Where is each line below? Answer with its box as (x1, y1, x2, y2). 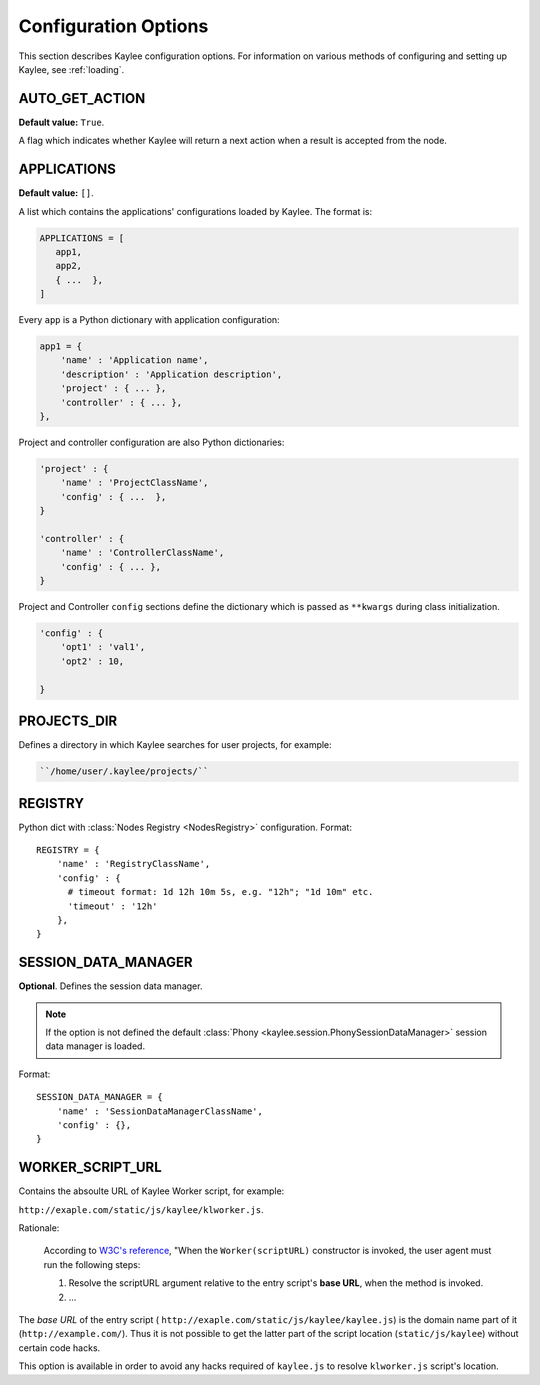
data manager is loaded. (45, 1040, 145, 1052)
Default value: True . (18, 116, 105, 128)
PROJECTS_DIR (18, 713, 118, 730)
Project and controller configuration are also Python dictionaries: (18, 436, 285, 448)
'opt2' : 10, (60, 655, 125, 667)
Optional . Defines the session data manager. (18, 980, 203, 992)
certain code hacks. (18, 1341, 101, 1354)
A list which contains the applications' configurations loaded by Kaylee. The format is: (18, 205, 373, 217)
